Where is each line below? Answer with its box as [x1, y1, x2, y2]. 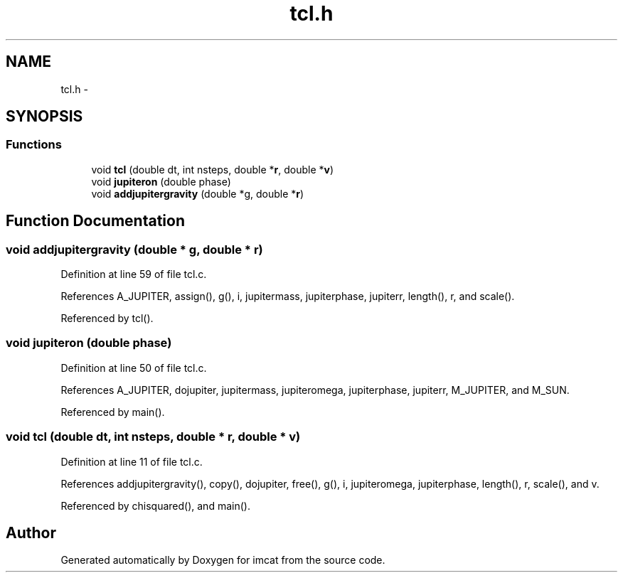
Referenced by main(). [60, 405, 165, 418]
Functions [6, 137, 62, 152]
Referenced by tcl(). [60, 312, 154, 325]
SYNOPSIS [6, 107, 83, 126]
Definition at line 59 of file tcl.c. [60, 268, 207, 281]
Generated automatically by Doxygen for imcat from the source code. [60, 554, 385, 567]
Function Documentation [6, 212, 185, 230]
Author [6, 523, 56, 542]
